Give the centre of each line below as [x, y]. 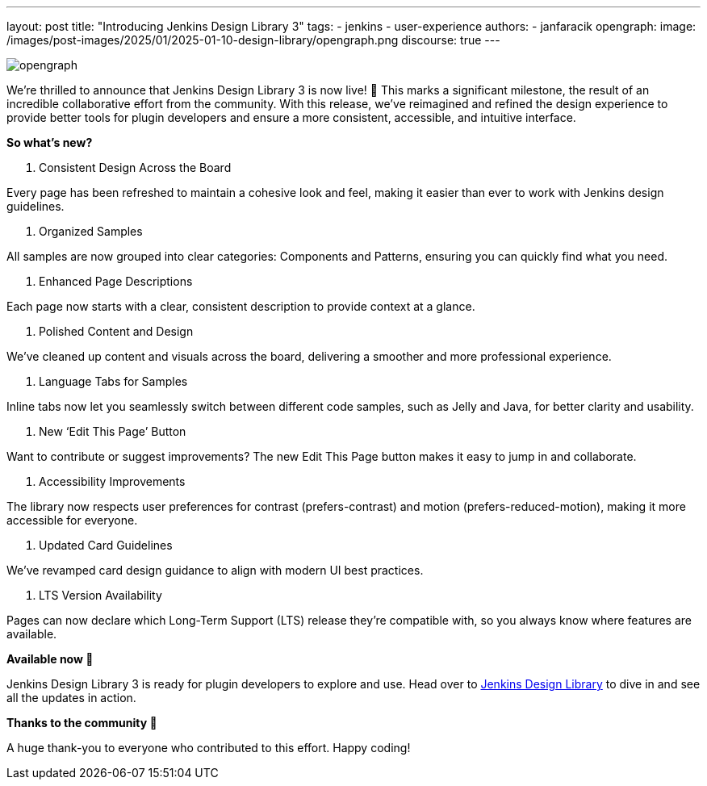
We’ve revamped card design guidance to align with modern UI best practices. [215, 570]
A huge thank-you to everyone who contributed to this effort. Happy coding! [209, 748]
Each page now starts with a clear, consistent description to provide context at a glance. [241, 306]
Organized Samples [91, 231]
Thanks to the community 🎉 [82, 723]
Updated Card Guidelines [106, 545]
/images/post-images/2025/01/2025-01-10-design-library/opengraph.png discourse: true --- [253, 40]
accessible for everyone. [72, 520]
